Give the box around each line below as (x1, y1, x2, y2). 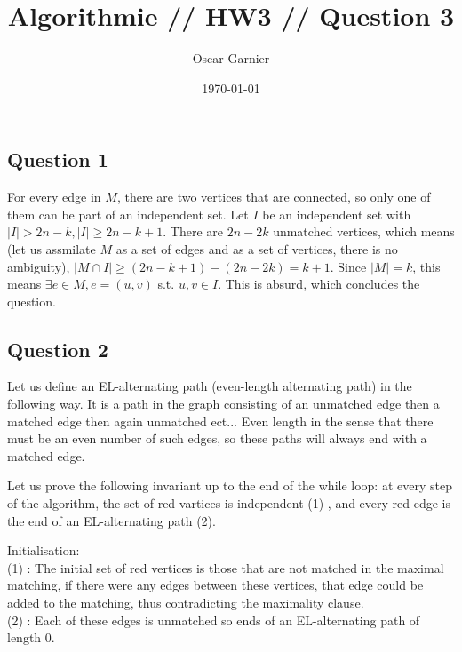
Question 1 (7, 146, 108, 173)
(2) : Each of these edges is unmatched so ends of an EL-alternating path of (7, 610, 420, 629)
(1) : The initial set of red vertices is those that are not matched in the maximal (7, 558, 444, 576)
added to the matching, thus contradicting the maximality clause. (7, 593, 364, 612)
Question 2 (7, 335, 108, 362)
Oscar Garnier (192, 49, 270, 68)
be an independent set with (262, 204, 411, 223)
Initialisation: (7, 541, 80, 560)
